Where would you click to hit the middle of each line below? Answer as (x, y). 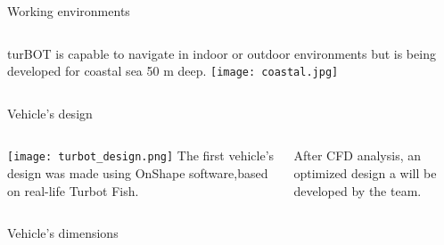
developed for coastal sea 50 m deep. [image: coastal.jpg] (173, 71)
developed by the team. (358, 190)
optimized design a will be (365, 173)
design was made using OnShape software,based (138, 173)
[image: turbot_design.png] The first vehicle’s (141, 155)
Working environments (69, 11)
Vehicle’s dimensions (63, 233)
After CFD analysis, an (358, 155)
